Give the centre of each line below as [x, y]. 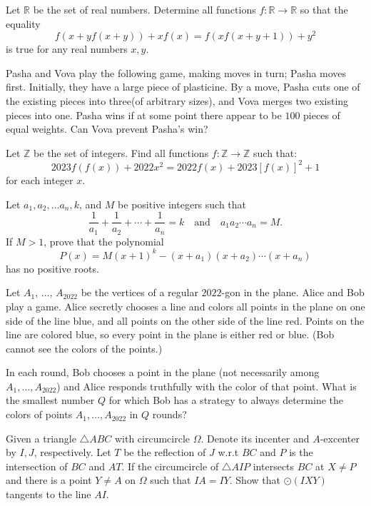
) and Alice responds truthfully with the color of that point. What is [207, 386]
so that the [324, 9]
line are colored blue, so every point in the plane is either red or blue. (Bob [170, 334]
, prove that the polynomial [104, 241]
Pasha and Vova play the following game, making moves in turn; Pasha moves [176, 72]
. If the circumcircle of [170, 466]
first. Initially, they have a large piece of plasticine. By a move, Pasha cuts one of [183, 87]
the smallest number [50, 400]
